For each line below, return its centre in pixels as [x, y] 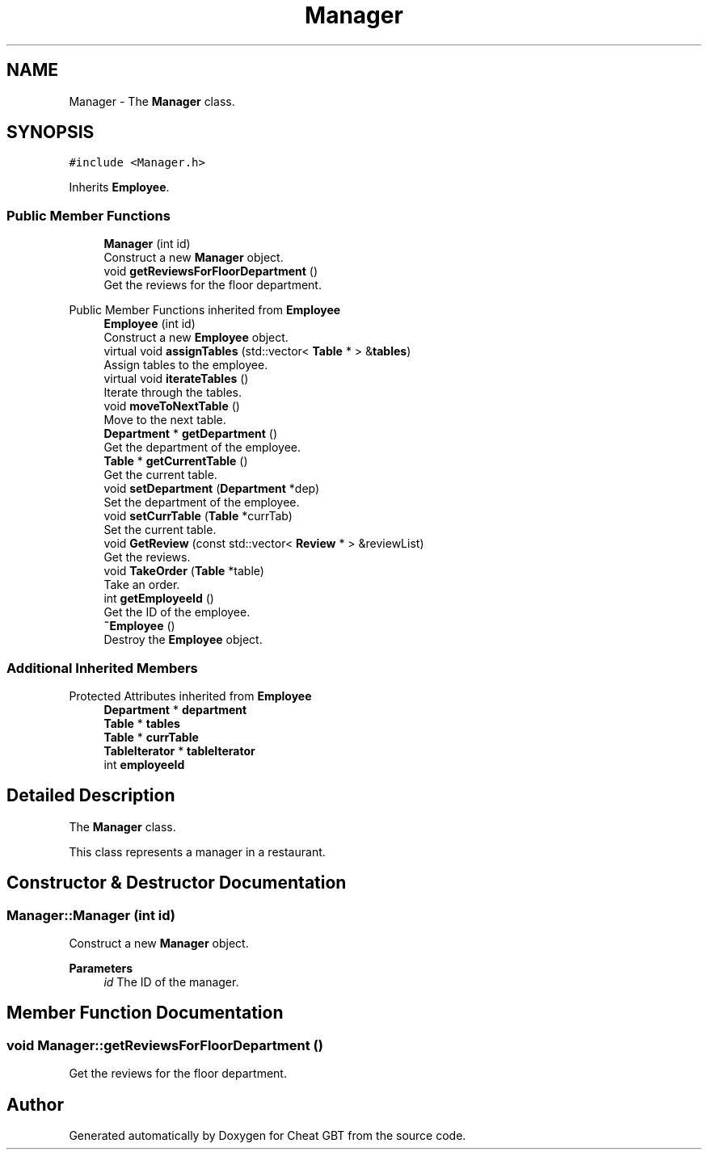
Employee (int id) [150, 324]
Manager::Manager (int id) [91, 915]
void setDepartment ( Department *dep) [212, 489]
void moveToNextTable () [172, 406]
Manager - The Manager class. [152, 101]
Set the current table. [160, 530]
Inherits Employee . [119, 187]
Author [35, 1104]
